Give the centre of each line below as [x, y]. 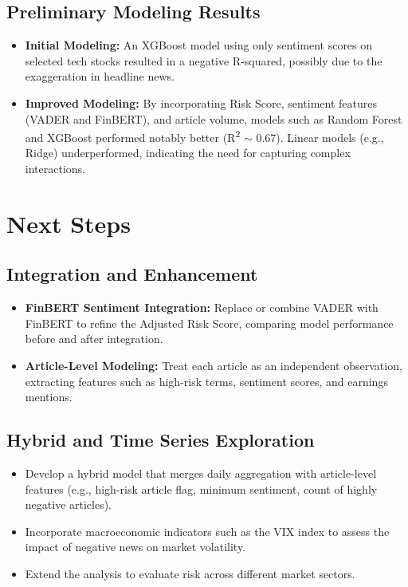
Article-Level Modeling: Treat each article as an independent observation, [214, 365]
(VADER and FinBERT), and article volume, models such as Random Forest [214, 118]
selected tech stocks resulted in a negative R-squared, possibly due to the [204, 60]
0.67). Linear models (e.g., [320, 137]
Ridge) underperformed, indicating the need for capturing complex [188, 153]
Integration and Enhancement [132, 274]
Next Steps [69, 223]
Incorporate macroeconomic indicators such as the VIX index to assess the [207, 531]
